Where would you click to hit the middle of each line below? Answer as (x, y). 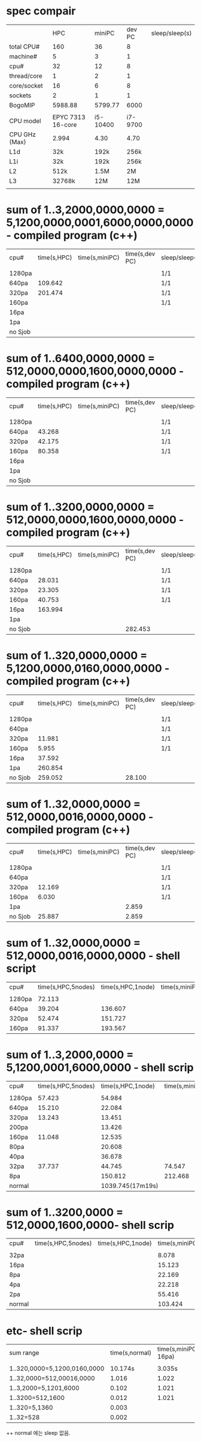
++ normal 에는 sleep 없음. (38, 1433)
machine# (23, 56)
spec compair (41, 11)
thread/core (26, 76)
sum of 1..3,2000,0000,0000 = (86, 210)
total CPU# (25, 46)
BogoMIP (22, 105)
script (21, 968)
